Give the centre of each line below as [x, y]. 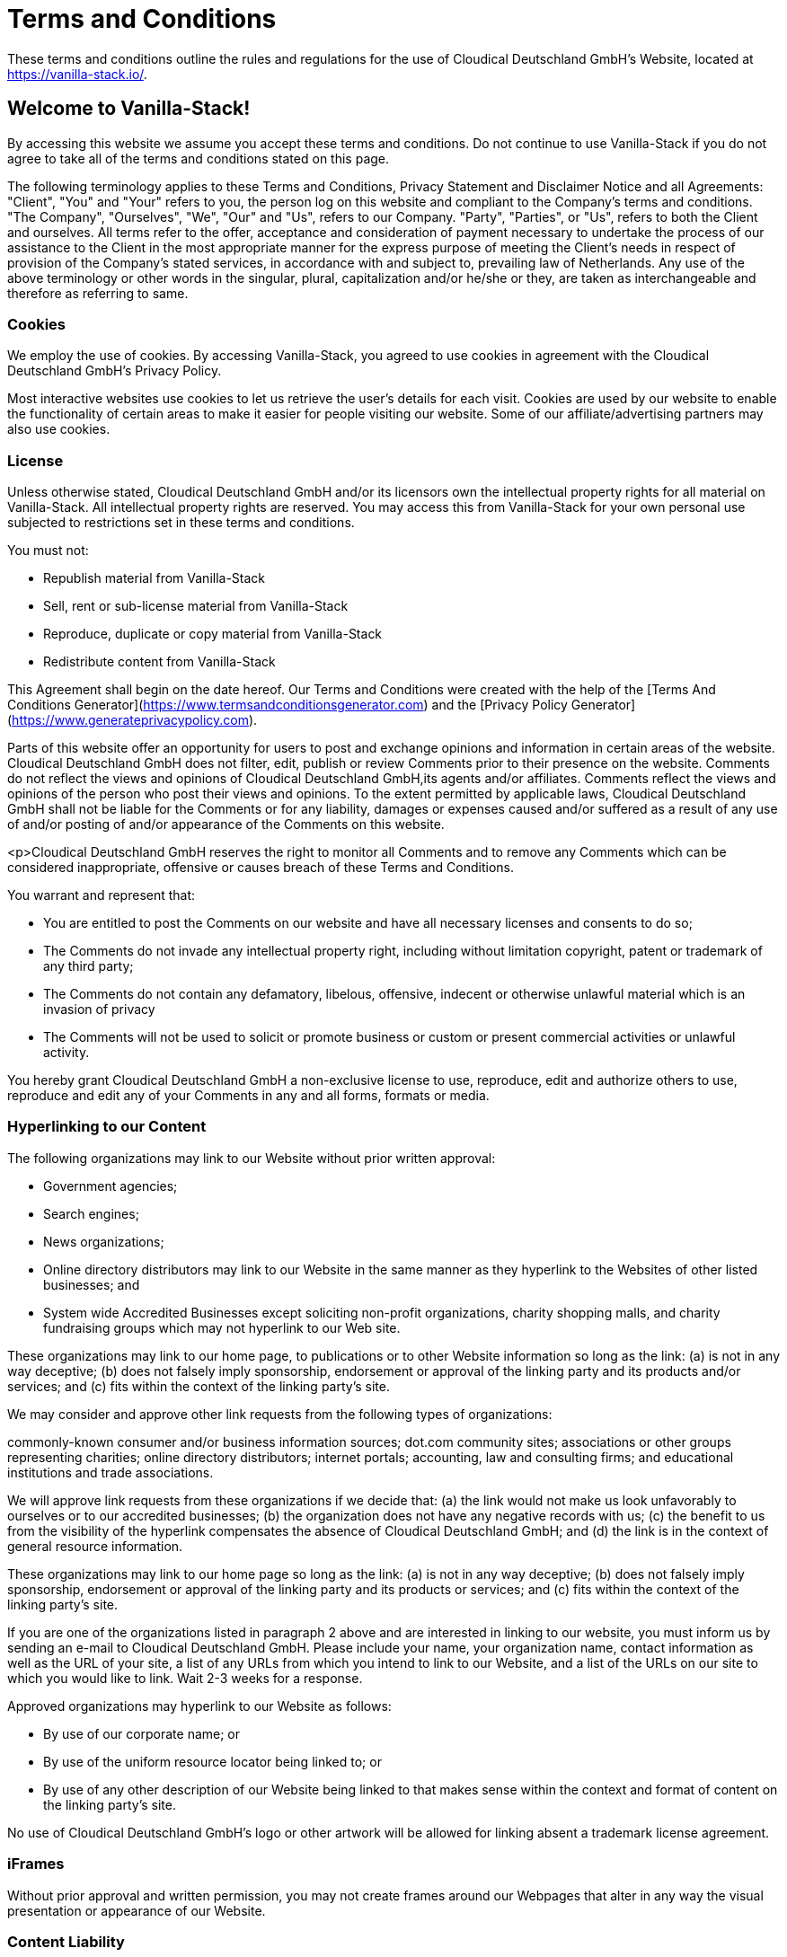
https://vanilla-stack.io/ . [77, 74]
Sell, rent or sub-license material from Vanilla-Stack [196, 606]
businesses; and [92, 1284]
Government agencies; [111, 1186]
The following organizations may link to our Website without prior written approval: [252, 1158]
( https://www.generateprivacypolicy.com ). [133, 720]
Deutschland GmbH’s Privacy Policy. [115, 371]
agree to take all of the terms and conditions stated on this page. [199, 158]
